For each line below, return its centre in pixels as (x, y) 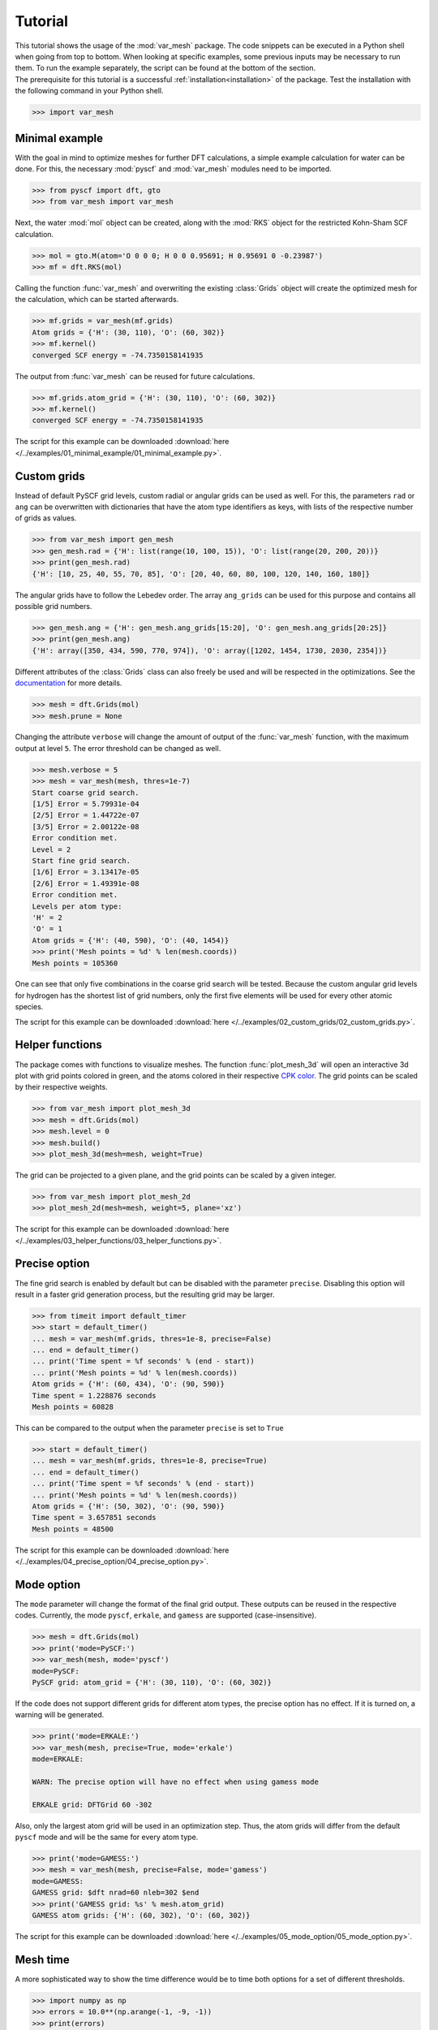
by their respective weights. (62, 1087)
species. (29, 1007)
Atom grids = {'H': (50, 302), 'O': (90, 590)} (128, 1506)
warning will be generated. (60, 1715)
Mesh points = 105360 (75, 963)
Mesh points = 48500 (73, 1529)
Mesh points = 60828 (73, 1407)
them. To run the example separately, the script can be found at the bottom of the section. (165, 68)
